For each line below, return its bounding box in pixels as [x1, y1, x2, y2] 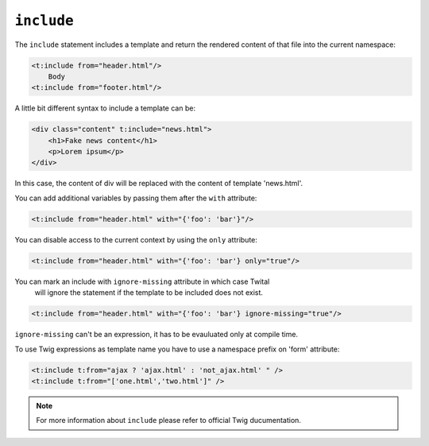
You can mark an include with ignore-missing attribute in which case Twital [14, 277, 270, 286]
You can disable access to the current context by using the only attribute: [14, 235, 258, 244]
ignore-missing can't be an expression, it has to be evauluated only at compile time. [14, 330, 298, 339]
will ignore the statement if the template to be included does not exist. [34, 288, 264, 297]
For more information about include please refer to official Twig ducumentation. [36, 416, 302, 425]
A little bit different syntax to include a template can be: [14, 103, 196, 113]
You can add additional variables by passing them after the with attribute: [14, 193, 257, 203]
